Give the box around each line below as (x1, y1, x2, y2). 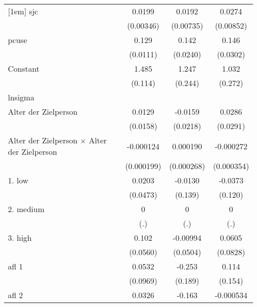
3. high (8, 232, 32, 243)
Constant (8, 63, 40, 74)
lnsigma (8, 91, 35, 103)
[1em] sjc (8, 5, 38, 17)
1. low (8, 175, 29, 186)
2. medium (8, 203, 44, 215)
